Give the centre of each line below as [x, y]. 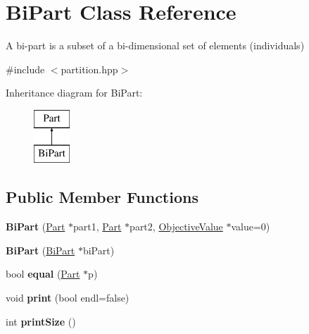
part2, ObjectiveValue [176, 227]
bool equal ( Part [43, 274]
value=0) [251, 227]
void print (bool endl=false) [68, 298]
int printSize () [41, 321]
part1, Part [97, 227]
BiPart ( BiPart [40, 250]
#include [25, 69]
